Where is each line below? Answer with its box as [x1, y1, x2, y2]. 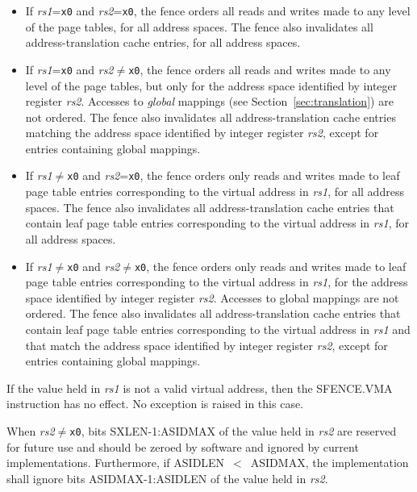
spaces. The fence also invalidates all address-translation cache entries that [25, 198, 394, 215]
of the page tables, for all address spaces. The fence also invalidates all [25, 18, 373, 35]
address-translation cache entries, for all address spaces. [25, 34, 301, 51]
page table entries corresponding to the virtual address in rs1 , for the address [25, 273, 408, 290]
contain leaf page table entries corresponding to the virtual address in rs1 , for [25, 215, 409, 231]
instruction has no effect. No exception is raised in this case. [6, 395, 304, 412]
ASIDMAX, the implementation [250, 454, 409, 471]
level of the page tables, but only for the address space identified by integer [25, 77, 398, 94]
